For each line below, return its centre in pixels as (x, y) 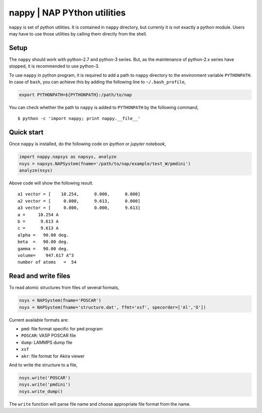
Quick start (26, 132)
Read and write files (40, 276)
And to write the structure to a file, (43, 365)
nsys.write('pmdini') (45, 385)
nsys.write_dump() (41, 391)
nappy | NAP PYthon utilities (67, 13)
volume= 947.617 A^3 (46, 255)
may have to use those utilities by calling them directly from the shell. (78, 34)
